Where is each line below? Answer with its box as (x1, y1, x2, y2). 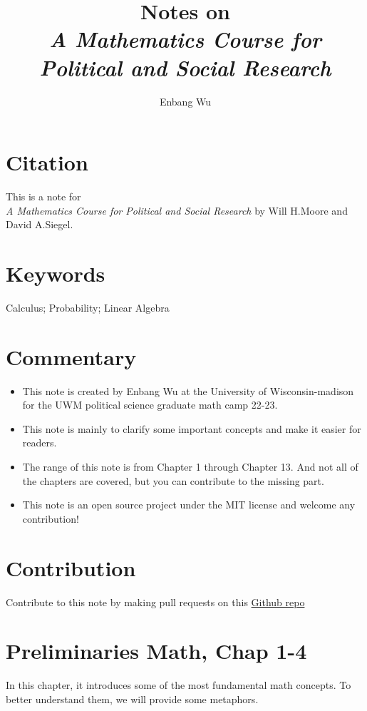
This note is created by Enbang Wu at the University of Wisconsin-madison (22, 383, 354, 398)
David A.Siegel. (6, 217, 73, 232)
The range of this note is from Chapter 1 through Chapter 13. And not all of (22, 459, 358, 474)
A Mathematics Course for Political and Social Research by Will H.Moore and (6, 203, 348, 218)
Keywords (6, 259, 105, 287)
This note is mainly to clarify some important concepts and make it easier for (22, 421, 361, 436)
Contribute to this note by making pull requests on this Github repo (6, 594, 305, 609)
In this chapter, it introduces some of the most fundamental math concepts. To (6, 677, 351, 692)
